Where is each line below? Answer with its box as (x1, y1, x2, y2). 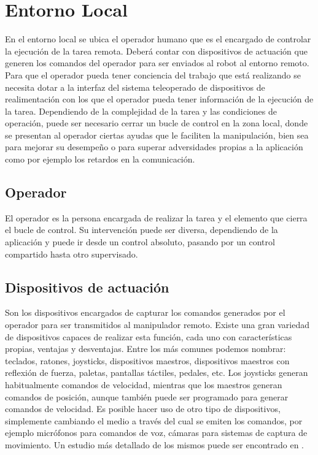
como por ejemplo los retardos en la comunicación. (5, 153, 195, 166)
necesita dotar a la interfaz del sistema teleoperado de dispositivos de (5, 80, 265, 93)
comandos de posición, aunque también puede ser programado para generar (5, 390, 289, 403)
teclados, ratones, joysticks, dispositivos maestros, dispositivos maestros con (5, 354, 290, 367)
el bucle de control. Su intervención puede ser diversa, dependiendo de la (5, 223, 278, 236)
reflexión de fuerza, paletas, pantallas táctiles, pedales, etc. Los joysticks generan (5, 366, 308, 379)
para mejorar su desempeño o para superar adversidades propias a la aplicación (5, 140, 303, 153)
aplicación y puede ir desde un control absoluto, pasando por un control (5, 235, 275, 248)
